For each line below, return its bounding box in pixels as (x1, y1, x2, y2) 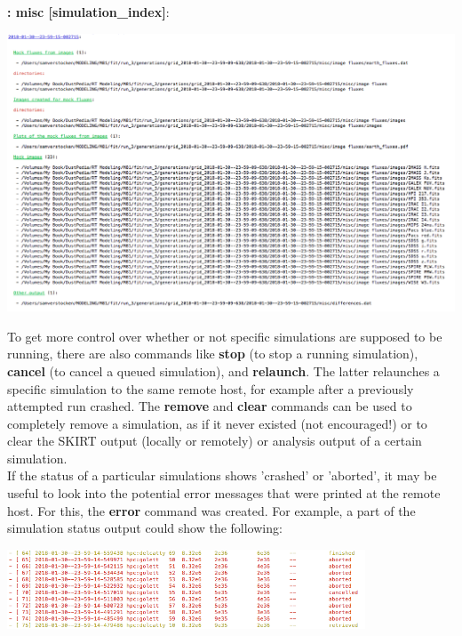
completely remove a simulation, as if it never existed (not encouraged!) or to (7, 414, 427, 432)
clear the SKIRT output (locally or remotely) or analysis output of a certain (7, 431, 422, 450)
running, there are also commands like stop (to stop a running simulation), (7, 344, 418, 363)
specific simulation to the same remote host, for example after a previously (7, 379, 414, 398)
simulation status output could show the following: (7, 519, 283, 537)
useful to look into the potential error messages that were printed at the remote (7, 484, 441, 503)
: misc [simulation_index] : (7, 3, 170, 20)
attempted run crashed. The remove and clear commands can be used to (7, 397, 412, 415)
